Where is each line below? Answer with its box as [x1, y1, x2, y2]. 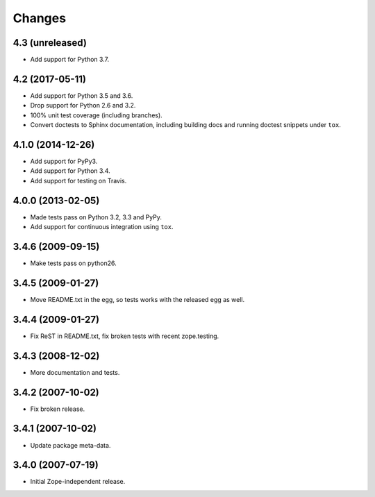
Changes [12, 10, 66, 26]
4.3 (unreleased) [12, 37, 87, 49]
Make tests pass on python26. [30, 259, 117, 267]
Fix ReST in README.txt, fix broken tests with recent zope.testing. [30, 332, 219, 340]
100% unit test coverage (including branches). [30, 111, 162, 119]
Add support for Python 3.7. [30, 56, 110, 64]
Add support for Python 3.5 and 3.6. [30, 91, 133, 100]
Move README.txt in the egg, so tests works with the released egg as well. [30, 295, 245, 303]
